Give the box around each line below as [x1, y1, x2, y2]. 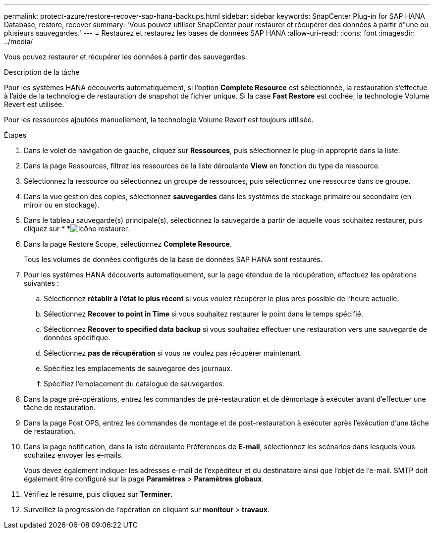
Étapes [4, 131, 27, 139]
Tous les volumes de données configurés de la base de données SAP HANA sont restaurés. [24, 255, 323, 264]
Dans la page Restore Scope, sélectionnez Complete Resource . [24, 240, 232, 248]
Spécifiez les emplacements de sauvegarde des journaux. [44, 364, 232, 373]
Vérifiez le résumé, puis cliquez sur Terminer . [24, 490, 173, 498]
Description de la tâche [4, 68, 80, 76]
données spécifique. [44, 333, 110, 342]
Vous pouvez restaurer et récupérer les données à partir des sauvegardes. [4, 53, 247, 61]
